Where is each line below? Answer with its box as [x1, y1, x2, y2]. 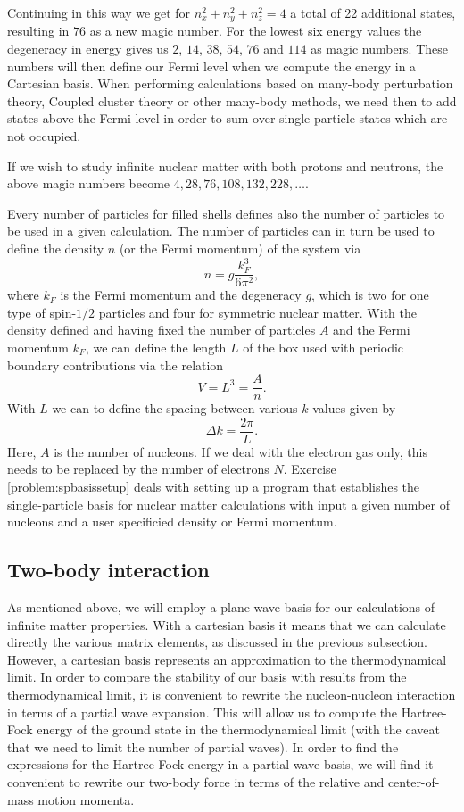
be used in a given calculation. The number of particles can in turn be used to [7, 221, 435, 240]
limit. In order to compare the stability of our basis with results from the [7, 667, 407, 686]
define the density [7, 238, 104, 257]
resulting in [7, 21, 70, 40]
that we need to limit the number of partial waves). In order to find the [7, 737, 399, 756]
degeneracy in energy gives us [7, 39, 169, 58]
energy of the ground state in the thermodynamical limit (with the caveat [37, 720, 440, 739]
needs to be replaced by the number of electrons [7, 460, 269, 478]
